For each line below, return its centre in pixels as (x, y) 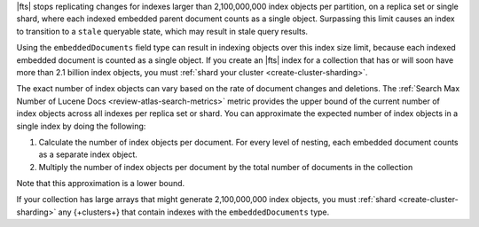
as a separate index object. (88, 154)
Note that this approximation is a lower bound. (101, 184)
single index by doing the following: (81, 126)
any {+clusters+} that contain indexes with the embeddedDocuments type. (194, 212)
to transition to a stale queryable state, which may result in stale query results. (162, 31)
